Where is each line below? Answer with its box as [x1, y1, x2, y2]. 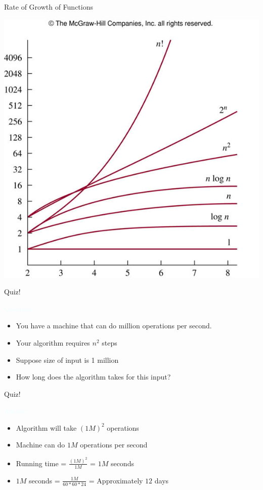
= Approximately [89, 475, 143, 485]
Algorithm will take [16, 422, 77, 433]
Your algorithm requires [16, 337, 90, 348]
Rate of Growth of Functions [4, 2, 94, 12]
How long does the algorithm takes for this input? [16, 371, 171, 382]
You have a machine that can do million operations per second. [16, 320, 212, 331]
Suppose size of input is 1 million [16, 354, 119, 365]
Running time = [16, 458, 67, 468]
